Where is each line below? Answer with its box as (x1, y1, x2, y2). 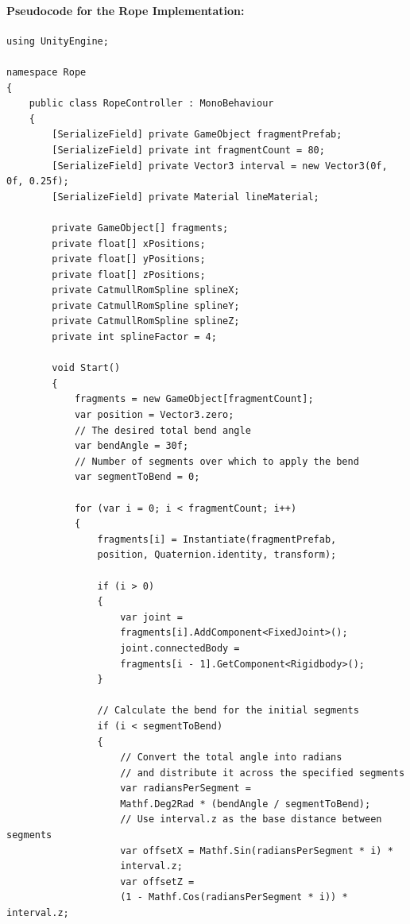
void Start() (52, 362, 121, 374)
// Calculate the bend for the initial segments (97, 705, 359, 717)
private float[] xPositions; (52, 238, 206, 249)
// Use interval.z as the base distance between (120, 814, 382, 825)
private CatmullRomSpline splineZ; (52, 315, 240, 327)
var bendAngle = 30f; (74, 440, 189, 452)
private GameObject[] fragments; (52, 222, 229, 234)
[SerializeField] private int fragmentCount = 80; (52, 144, 325, 156)
